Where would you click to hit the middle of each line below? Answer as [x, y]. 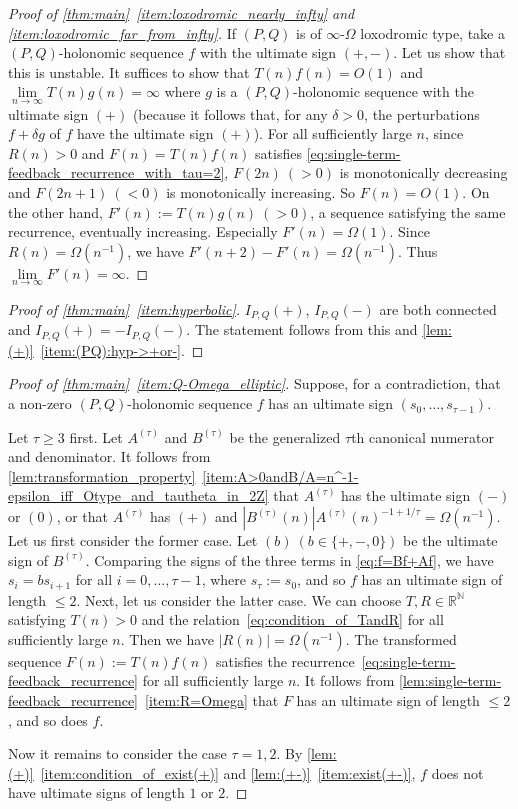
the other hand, [55, 211]
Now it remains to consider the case [117, 753]
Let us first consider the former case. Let [133, 540]
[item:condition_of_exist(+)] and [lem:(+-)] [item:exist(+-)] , [228, 772]
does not [457, 772]
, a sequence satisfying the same [408, 211]
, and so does [48, 719]
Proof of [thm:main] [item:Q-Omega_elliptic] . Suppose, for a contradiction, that [254, 383]
